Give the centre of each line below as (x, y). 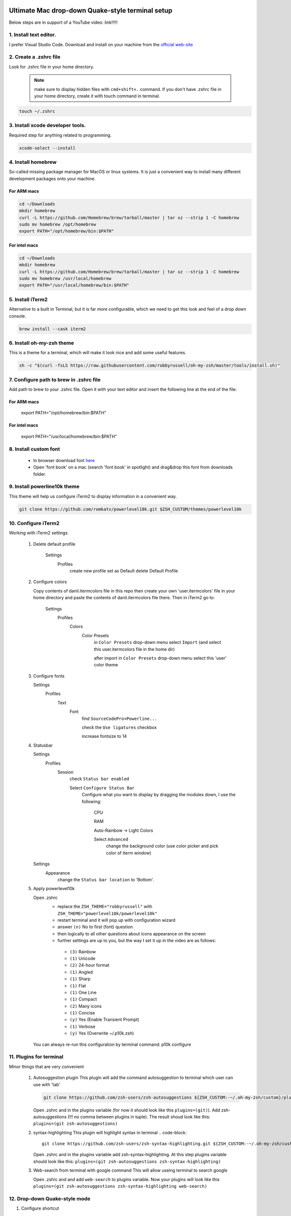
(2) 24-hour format (89, 965)
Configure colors (50, 582)
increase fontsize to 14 (104, 736)
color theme (106, 665)
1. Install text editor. (32, 35)
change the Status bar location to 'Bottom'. (106, 880)
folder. (40, 474)
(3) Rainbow (83, 951)
